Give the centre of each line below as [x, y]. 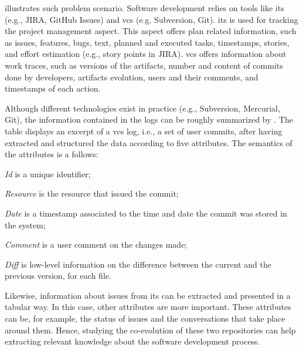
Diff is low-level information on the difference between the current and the [138, 264]
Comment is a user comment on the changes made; [96, 244]
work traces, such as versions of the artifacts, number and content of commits [144, 65]
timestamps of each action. [53, 88]
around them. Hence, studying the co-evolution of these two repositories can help [150, 330]
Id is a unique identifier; [48, 173]
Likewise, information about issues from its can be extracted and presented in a [148, 295]
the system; [25, 225]
